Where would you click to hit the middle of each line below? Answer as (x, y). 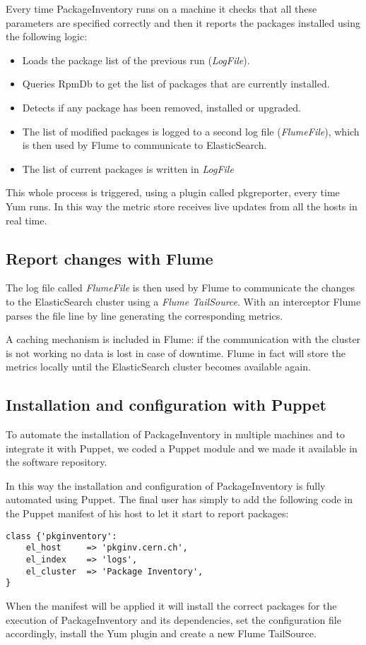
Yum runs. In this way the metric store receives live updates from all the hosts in (182, 206)
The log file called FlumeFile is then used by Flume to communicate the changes (181, 288)
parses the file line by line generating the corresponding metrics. (144, 315)
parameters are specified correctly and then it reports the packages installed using (183, 22)
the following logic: (47, 36)
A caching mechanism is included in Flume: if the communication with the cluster (183, 339)
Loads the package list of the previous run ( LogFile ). (136, 60)
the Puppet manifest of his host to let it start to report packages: (147, 513)
